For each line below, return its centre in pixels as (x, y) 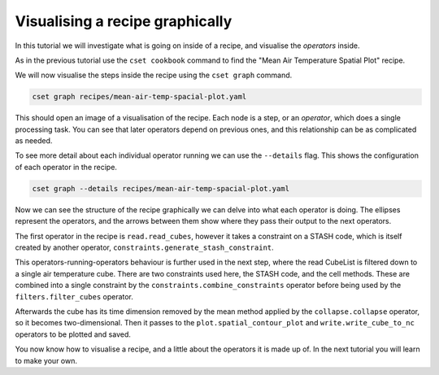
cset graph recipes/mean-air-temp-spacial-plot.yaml (139, 97)
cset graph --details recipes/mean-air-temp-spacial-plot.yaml (161, 188)
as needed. (34, 141)
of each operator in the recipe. (66, 167)
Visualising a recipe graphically (124, 21)
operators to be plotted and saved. (73, 334)
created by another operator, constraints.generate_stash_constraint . (144, 247)
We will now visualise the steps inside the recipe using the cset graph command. (154, 75)
